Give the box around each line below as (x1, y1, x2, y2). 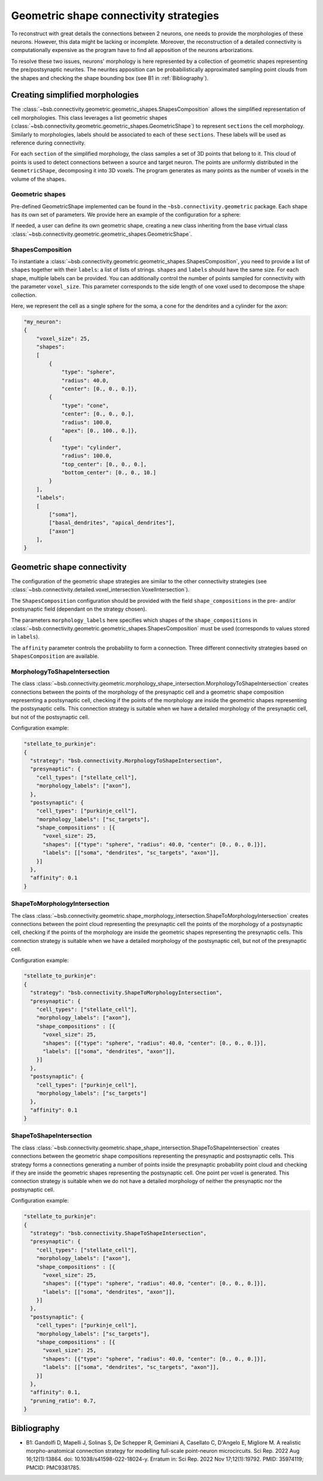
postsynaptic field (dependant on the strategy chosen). (11, 605, 147, 613)
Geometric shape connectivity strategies (11, 9, 220, 22)
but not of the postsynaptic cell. (11, 713, 90, 721)
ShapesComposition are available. (11, 653, 99, 660)
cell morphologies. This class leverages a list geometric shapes (11, 114, 167, 121)
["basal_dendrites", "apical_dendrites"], (48, 520, 176, 526)
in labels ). (11, 633, 40, 641)
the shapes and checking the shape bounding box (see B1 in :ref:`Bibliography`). (11, 74, 209, 81)
